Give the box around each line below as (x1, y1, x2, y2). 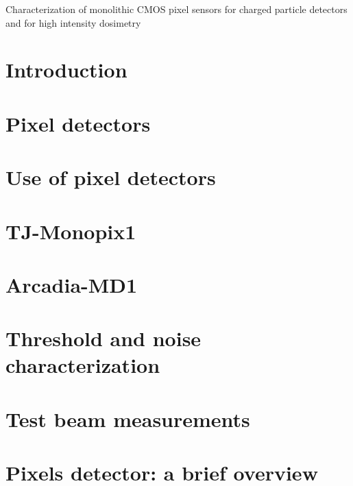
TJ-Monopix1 (5, 217, 136, 245)
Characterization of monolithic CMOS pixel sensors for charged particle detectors (5, 2, 348, 16)
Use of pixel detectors (5, 163, 216, 191)
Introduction (5, 56, 127, 84)
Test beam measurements (5, 404, 250, 433)
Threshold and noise (5, 324, 202, 352)
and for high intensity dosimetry (5, 15, 141, 29)
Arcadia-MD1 (5, 270, 138, 298)
